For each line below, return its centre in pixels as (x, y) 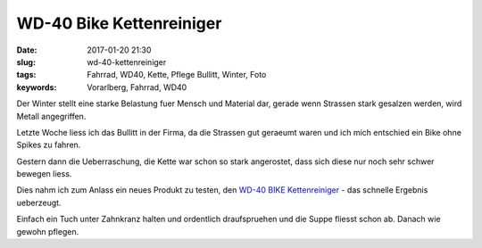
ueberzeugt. (39, 203)
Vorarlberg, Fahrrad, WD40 (137, 87)
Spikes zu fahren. (49, 145)
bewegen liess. (44, 174)
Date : (27, 50)
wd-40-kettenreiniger (127, 62)
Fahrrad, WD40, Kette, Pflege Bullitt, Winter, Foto (177, 75)
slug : (26, 62)
